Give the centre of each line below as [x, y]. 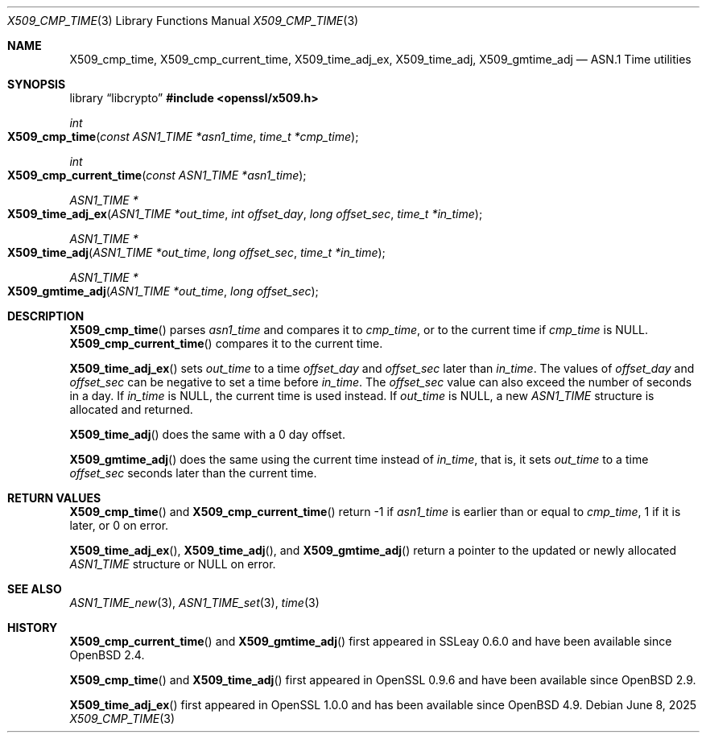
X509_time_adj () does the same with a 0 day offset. [207, 434]
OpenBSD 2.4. [107, 655]
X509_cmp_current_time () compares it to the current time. [226, 343]
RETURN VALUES [54, 498]
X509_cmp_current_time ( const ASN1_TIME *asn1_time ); [157, 175]
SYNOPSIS [37, 84]
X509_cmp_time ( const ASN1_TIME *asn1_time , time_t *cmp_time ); [183, 136]
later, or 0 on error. [119, 525]
